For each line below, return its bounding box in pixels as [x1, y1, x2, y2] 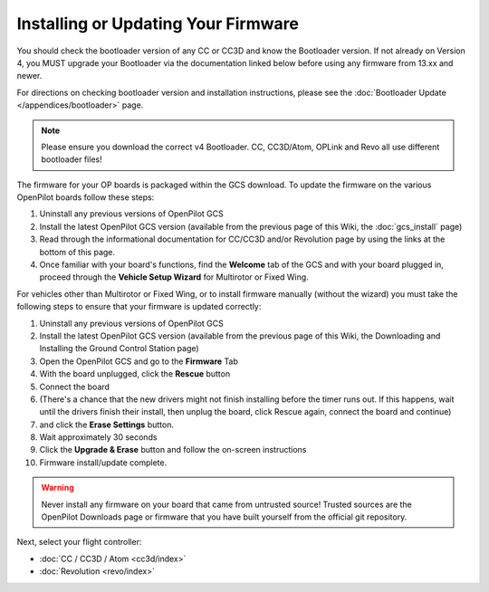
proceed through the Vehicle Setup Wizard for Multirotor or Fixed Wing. [39, 272, 310, 282]
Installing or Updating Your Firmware [16, 14, 299, 33]
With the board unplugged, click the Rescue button [39, 368, 231, 379]
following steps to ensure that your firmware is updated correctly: [16, 301, 262, 312]
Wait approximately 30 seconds [39, 432, 158, 443]
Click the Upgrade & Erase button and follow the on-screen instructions [39, 444, 307, 455]
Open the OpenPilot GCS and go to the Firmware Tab [39, 356, 239, 367]
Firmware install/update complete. [39, 457, 168, 468]
